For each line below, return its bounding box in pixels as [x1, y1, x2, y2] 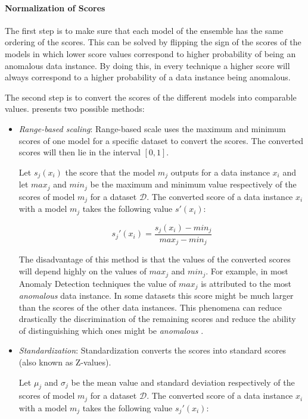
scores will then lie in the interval [18, 146, 141, 158]
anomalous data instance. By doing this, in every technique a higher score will [5, 59, 290, 71]
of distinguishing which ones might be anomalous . [18, 324, 204, 336]
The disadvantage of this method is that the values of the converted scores [18, 253, 291, 265]
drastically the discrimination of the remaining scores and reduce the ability [18, 312, 296, 325]
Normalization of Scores [5, 1, 105, 14]
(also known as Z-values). [18, 355, 111, 368]
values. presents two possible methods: [5, 102, 145, 115]
